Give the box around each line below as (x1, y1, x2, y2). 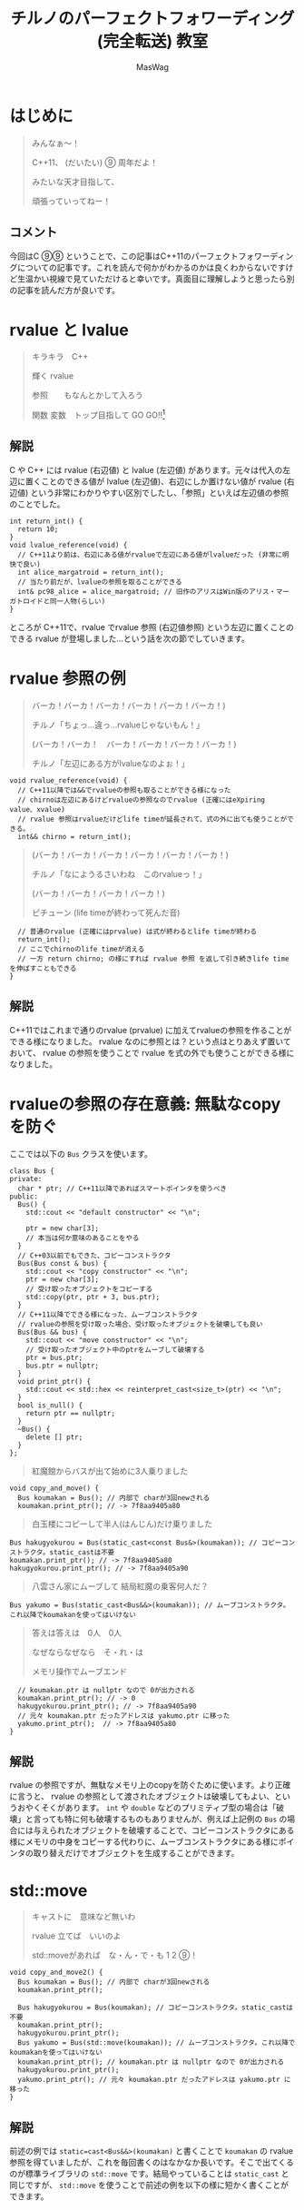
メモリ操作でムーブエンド (31, 1665, 127, 1676)
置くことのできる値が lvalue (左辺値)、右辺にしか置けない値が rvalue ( (25, 476, 288, 487)
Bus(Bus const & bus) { (17, 1258, 107, 1268)
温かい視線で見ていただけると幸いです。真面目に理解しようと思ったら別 (25, 273, 295, 284)
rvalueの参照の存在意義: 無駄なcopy (9, 1093, 281, 1114)
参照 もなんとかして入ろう (31, 390, 143, 400)
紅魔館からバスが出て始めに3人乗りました (31, 1465, 189, 1476)
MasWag (135, 61, 170, 73)
